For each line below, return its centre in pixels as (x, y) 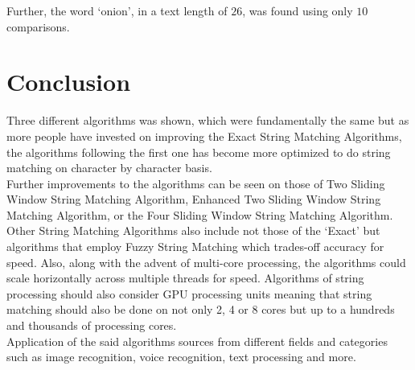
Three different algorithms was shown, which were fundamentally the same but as (208, 120)
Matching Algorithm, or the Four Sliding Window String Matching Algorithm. (200, 214)
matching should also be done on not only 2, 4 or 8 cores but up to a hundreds (201, 309)
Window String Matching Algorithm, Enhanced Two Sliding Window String (194, 199)
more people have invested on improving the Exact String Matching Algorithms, (204, 136)
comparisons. (38, 26)
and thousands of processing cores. (92, 325)
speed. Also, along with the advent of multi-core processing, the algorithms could (206, 262)
